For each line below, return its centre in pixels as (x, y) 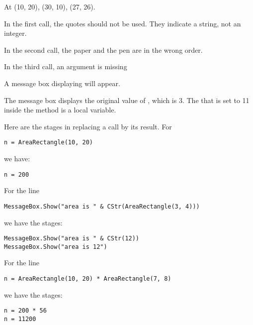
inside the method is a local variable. (60, 110)
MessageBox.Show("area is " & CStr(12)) (72, 239)
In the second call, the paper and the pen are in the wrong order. (103, 50)
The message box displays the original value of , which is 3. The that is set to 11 (127, 100)
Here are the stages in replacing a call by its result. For (88, 126)
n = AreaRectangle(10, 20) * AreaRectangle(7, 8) (88, 279)
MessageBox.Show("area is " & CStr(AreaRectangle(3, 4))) (102, 206)
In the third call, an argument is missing (66, 66)
